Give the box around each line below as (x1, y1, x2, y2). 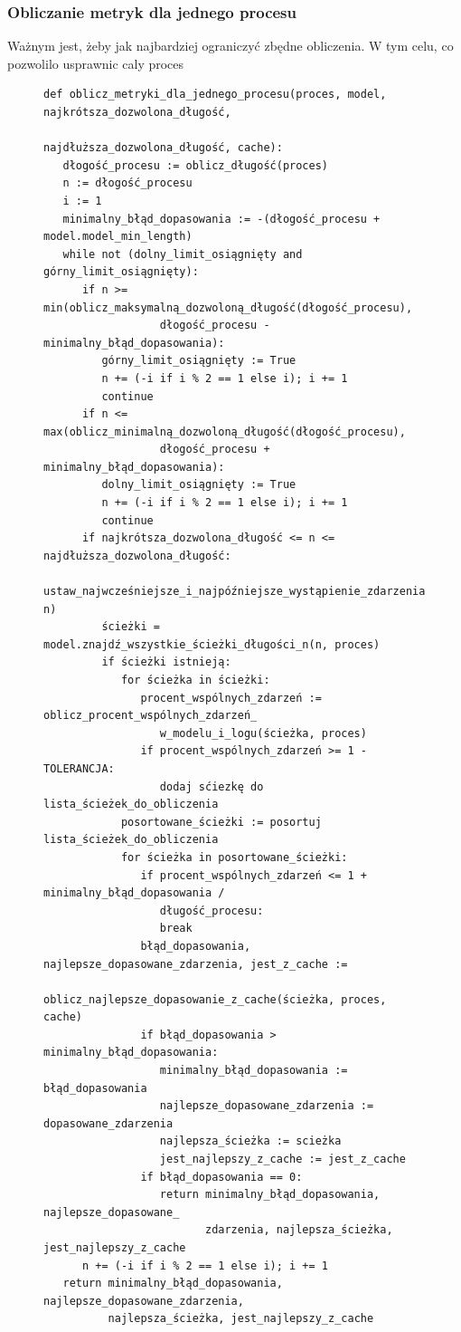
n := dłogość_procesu (62, 177, 193, 190)
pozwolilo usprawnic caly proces (7, 53, 184, 72)
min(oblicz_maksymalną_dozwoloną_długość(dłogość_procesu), (43, 301, 413, 314)
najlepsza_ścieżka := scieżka (159, 1135, 342, 1148)
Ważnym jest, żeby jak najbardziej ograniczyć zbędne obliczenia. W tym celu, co (7, 36, 454, 55)
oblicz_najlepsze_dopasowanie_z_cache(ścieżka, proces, (43, 992, 387, 1006)
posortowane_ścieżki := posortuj (120, 815, 322, 829)
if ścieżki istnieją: (101, 656, 231, 669)
